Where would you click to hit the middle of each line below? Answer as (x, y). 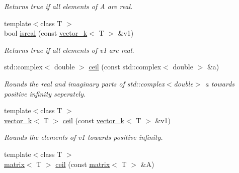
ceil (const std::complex (125, 67)
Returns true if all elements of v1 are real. (69, 50)
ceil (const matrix (83, 164)
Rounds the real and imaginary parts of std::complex (84, 83)
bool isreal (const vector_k (46, 33)
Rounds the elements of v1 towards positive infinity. (84, 137)
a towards (220, 83)
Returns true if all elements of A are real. (68, 6)
